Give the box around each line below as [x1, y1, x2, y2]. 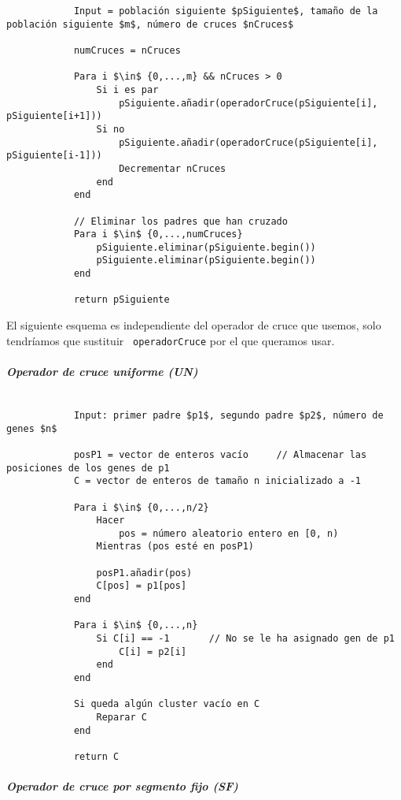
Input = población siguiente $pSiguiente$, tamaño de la [73, 6, 378, 17]
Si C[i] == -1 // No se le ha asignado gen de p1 [96, 633, 395, 645]
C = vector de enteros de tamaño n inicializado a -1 [73, 475, 362, 487]
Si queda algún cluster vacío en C [73, 698, 260, 710]
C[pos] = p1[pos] [96, 580, 187, 592]
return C [73, 750, 120, 762]
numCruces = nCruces [73, 44, 181, 56]
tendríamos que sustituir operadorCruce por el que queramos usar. [6, 332, 335, 348]
